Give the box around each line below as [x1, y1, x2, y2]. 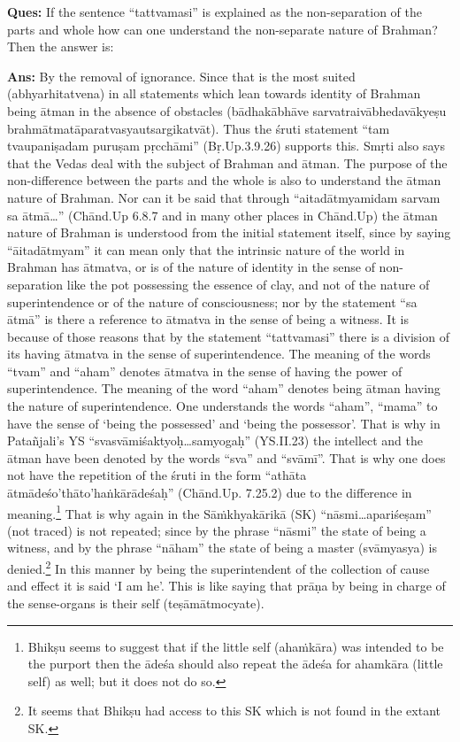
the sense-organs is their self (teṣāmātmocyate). [7, 593, 264, 612]
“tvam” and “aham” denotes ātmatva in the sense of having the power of [7, 361, 402, 380]
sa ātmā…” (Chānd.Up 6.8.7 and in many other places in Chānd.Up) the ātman [7, 205, 438, 224]
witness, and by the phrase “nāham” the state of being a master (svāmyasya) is [7, 538, 437, 557]
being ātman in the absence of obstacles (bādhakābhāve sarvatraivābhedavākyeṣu [7, 101, 447, 120]
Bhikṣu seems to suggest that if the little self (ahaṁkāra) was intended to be [27, 637, 444, 655]
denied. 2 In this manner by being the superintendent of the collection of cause [7, 557, 430, 577]
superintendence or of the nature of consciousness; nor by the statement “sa [7, 292, 418, 311]
